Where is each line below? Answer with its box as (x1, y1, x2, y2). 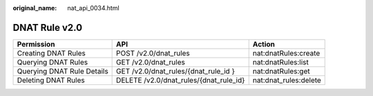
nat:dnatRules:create (252, 48, 321, 58)
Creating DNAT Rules (17, 48, 86, 58)
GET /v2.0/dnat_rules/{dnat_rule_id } (116, 66, 235, 75)
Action (252, 39, 276, 49)
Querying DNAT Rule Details (17, 66, 108, 75)
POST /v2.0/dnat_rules (116, 48, 190, 58)
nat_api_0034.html (67, 4, 120, 12)
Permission (17, 39, 55, 49)
